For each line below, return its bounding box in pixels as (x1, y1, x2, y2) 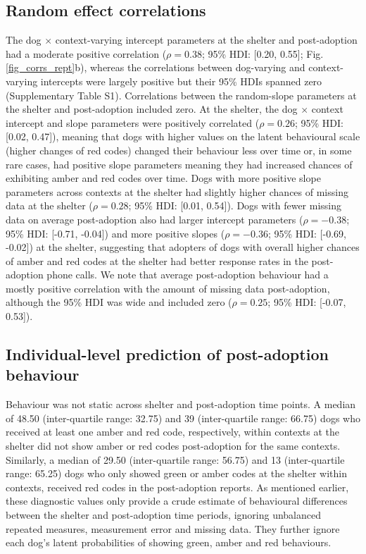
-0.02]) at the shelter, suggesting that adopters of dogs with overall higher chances (6, 240, 360, 254)
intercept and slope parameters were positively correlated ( (6, 115, 260, 130)
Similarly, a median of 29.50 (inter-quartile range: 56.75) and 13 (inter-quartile (6, 452, 345, 467)
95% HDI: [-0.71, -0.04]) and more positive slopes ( (6, 226, 225, 240)
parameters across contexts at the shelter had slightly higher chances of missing (6, 184, 348, 199)
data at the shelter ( (6, 198, 93, 213)
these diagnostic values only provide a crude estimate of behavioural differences (6, 493, 348, 508)
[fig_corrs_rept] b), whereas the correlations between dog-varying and (6, 60, 305, 75)
